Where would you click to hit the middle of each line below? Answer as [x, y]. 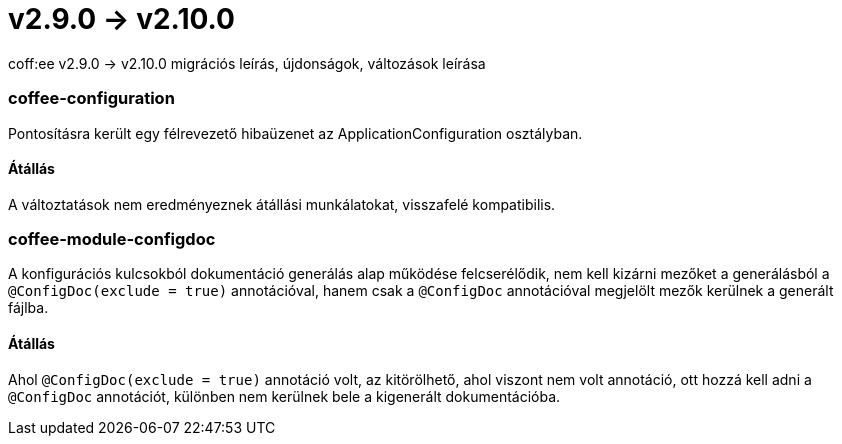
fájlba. [28, 308]
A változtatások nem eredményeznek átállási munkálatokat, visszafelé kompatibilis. [282, 204]
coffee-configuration [91, 98]
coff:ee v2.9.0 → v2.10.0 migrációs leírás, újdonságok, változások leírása [247, 63]
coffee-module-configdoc [112, 239]
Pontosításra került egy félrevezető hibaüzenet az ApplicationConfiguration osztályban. [295, 133]
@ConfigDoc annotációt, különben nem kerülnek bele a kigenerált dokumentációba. [284, 396]
